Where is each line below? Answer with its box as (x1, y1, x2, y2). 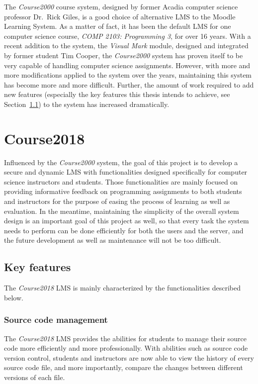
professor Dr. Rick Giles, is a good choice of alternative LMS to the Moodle (4, 11, 236, 21)
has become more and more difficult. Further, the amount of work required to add (4, 79, 254, 90)
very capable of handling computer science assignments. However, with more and (4, 60, 251, 70)
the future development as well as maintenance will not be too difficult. (4, 235, 221, 245)
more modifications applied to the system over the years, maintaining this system (4, 70, 252, 80)
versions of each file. (4, 372, 65, 382)
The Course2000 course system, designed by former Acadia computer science (4, 1, 238, 11)
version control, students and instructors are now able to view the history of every (4, 352, 254, 363)
